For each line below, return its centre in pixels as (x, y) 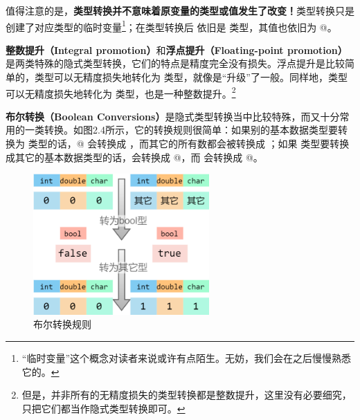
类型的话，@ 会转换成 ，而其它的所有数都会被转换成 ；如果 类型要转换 (189, 144)
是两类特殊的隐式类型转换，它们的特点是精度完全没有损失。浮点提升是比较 (175, 63)
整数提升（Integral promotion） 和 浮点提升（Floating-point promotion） (177, 49)
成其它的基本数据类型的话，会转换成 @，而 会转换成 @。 (134, 157)
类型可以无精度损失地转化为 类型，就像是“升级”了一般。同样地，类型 (191, 77)
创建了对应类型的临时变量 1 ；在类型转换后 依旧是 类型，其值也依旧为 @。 (171, 26)
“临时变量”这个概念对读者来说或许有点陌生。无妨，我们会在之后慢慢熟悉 (187, 357)
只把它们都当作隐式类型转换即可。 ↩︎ (103, 408)
